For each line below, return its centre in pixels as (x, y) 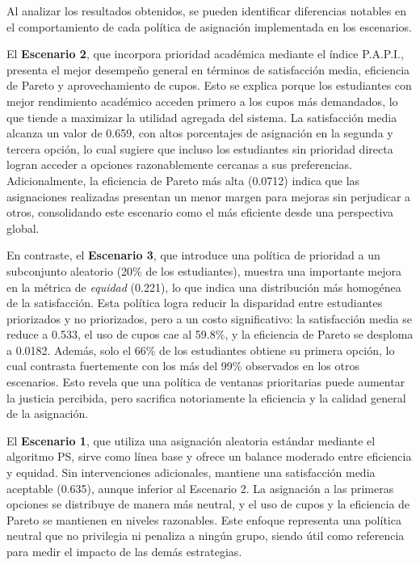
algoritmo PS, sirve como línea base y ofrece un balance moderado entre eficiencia (209, 456)
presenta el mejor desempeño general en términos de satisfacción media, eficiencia (208, 69)
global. (23, 228)
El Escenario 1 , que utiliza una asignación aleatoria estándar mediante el (191, 440)
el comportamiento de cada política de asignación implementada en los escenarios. (210, 26)
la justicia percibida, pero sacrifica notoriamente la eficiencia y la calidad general (206, 397)
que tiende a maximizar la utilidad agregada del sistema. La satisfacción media (202, 117)
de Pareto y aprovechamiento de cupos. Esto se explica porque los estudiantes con (209, 85)
